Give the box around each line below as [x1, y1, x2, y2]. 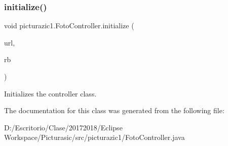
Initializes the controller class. [4, 88, 97, 99]
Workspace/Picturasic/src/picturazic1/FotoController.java [4, 132, 185, 142]
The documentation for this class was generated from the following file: [4, 105, 224, 116]
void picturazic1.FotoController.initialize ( [4, 20, 134, 31]
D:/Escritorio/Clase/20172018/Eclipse [4, 122, 123, 132]
